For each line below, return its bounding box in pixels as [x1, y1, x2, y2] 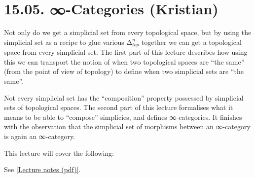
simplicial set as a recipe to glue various [4, 36, 124, 47]
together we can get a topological [141, 36, 242, 47]
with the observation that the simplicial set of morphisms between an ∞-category [4, 121, 251, 132]
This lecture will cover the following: [4, 147, 114, 158]
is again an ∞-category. [4, 131, 75, 141]
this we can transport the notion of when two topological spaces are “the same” [4, 56, 245, 67]
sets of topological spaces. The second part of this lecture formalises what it [4, 102, 233, 112]
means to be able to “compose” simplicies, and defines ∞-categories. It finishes [4, 111, 242, 122]
